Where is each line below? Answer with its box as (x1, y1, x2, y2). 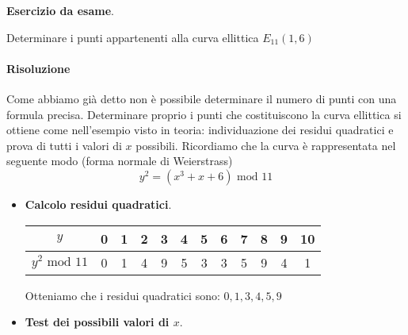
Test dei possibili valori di (25, 314, 170, 330)
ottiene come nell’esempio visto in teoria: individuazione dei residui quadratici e (6, 121, 394, 138)
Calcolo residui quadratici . (25, 195, 172, 212)
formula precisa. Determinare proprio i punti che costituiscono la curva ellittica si (6, 106, 402, 122)
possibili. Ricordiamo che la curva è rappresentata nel (135, 137, 396, 153)
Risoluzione (6, 60, 71, 76)
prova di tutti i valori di (6, 137, 122, 153)
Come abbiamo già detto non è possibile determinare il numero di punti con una (6, 90, 397, 106)
